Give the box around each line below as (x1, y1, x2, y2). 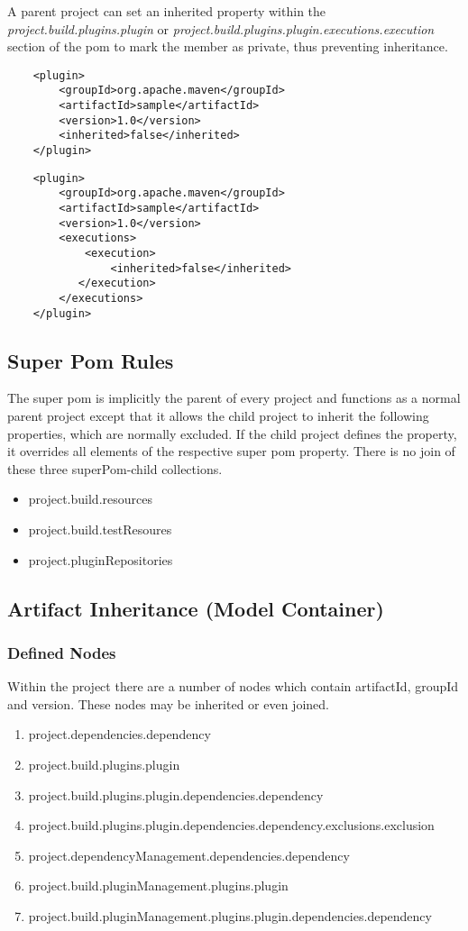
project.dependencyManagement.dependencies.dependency (28, 845, 350, 864)
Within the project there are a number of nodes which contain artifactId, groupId (7, 677, 459, 696)
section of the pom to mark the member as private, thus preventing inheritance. (7, 37, 448, 56)
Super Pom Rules (7, 346, 174, 374)
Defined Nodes (7, 641, 116, 663)
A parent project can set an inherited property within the (7, 2, 326, 20)
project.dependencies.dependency (28, 725, 211, 744)
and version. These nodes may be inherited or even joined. (7, 694, 329, 713)
